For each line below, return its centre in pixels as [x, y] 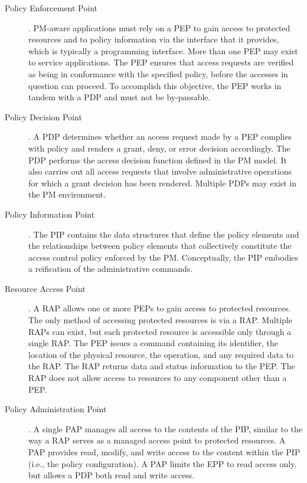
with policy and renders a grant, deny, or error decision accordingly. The [159, 148]
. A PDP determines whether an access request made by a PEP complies [160, 137]
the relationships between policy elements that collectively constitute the [160, 246]
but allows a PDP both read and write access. [112, 475]
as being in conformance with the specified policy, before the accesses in [158, 73]
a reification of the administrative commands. [111, 269]
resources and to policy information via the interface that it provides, [154, 39]
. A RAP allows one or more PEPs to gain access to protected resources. [160, 308]
